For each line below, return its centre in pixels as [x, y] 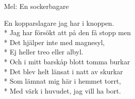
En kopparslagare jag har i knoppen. [59, 23]
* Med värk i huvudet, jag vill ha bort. [63, 90]
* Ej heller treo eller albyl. [44, 52]
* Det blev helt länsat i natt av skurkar [64, 71]
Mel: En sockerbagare [36, 6]
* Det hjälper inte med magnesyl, [54, 42]
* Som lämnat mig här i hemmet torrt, [63, 81]
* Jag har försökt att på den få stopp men [67, 32]
